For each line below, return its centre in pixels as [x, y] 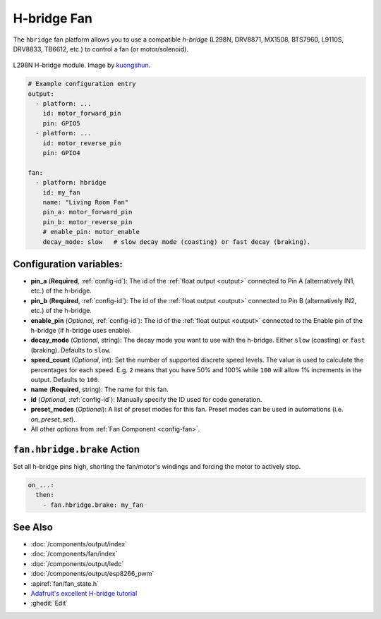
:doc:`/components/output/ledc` [77, 563]
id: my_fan [61, 192]
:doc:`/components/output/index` [79, 544]
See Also [33, 527]
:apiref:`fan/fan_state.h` [65, 583]
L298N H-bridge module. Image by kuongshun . [82, 65]
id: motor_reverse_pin [82, 143]
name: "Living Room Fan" [86, 202]
